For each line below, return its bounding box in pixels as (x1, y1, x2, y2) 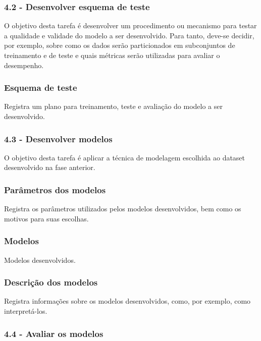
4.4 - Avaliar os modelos (4, 327, 103, 339)
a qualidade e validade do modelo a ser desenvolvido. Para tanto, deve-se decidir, (4, 30, 254, 40)
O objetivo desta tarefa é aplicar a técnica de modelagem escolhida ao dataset (4, 152, 245, 162)
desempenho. (4, 60, 44, 70)
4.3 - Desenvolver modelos (4, 132, 113, 145)
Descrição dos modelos (4, 276, 98, 289)
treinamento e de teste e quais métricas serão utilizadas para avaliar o (4, 50, 220, 60)
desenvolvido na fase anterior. (4, 162, 95, 173)
